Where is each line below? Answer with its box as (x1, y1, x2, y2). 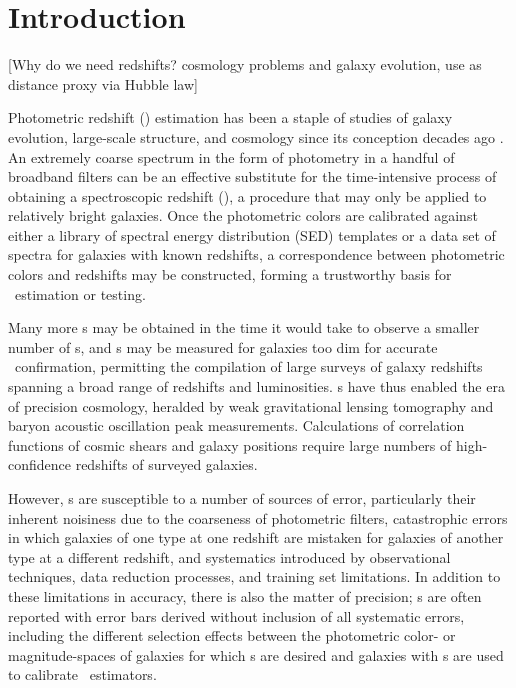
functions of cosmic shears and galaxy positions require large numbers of (8, 434, 452, 455)
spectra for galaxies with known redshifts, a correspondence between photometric (8, 244, 505, 265)
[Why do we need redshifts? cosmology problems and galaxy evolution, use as (8, 54, 482, 75)
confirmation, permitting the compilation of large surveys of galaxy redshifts (14, 356, 483, 377)
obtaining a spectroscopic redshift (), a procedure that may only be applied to (8, 185, 487, 206)
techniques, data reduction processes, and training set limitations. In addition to (8, 566, 501, 587)
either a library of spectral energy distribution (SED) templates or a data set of (8, 224, 496, 245)
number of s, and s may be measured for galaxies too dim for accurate (8, 336, 438, 357)
